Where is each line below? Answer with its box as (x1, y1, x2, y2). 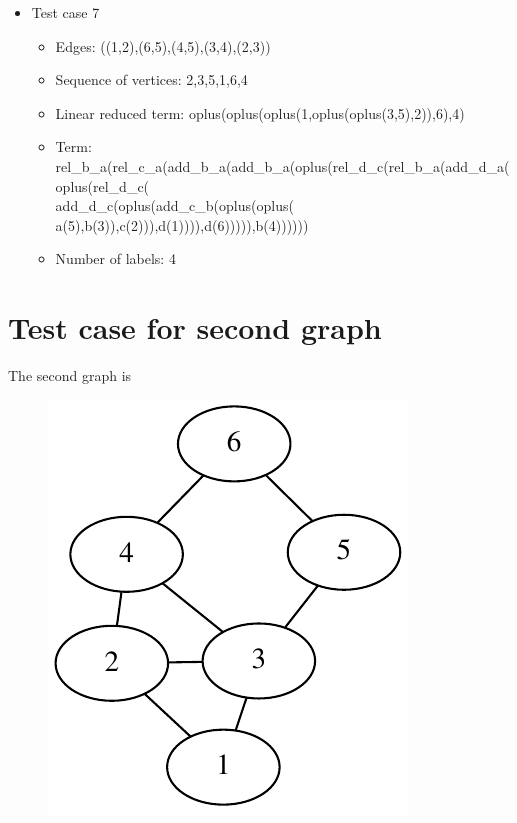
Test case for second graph (8, 307, 382, 348)
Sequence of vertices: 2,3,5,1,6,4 (55, 69, 248, 90)
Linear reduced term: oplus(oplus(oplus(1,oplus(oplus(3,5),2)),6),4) (55, 102, 465, 123)
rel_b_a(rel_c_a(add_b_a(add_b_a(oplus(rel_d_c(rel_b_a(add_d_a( (55, 155, 510, 176)
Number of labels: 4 (55, 248, 176, 269)
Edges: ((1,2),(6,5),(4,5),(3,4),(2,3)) (55, 35, 271, 56)
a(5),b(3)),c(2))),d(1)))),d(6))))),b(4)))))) (55, 214, 309, 235)
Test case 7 (31, 2, 100, 22)
